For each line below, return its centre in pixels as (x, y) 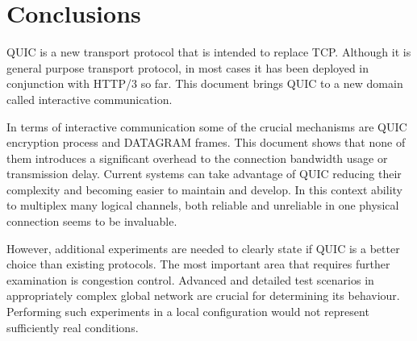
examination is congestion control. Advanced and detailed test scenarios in (190, 279)
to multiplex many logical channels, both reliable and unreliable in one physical (203, 205)
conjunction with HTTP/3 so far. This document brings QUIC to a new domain (205, 83)
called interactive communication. (90, 99)
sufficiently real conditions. (73, 327)
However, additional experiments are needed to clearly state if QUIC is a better (203, 248)
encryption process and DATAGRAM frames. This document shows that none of (206, 142)
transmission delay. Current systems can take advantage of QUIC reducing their (204, 174)
